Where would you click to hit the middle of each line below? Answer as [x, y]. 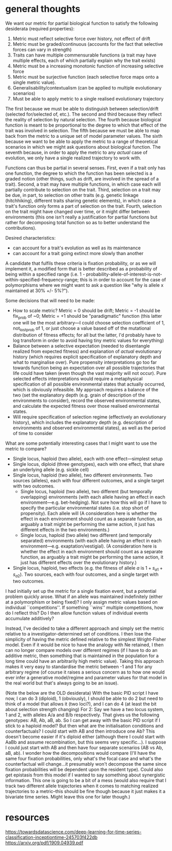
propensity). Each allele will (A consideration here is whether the [89, 513]
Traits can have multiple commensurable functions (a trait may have [84, 55]
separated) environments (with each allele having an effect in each [91, 540]
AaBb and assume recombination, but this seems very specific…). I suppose [86, 742]
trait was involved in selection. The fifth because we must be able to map [83, 130]
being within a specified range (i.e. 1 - [45, 274]
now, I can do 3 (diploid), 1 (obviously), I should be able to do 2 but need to [84, 699]
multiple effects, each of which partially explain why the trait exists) [84, 60]
